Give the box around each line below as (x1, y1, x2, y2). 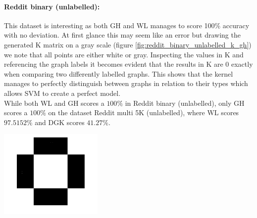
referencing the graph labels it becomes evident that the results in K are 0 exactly (4, 59, 253, 69)
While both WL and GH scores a (4, 97, 104, 108)
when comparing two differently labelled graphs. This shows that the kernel (4, 68, 233, 79)
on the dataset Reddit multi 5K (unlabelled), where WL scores (48, 107, 239, 118)
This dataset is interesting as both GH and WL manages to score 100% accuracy (4, 20, 250, 30)
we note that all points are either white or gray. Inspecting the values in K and (4, 49, 244, 59)
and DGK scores (35, 117, 85, 127)
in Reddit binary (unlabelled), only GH (125, 97, 245, 108)
